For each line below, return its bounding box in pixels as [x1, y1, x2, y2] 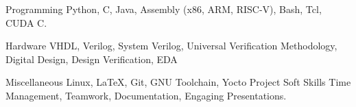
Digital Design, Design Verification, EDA [5, 51, 178, 66]
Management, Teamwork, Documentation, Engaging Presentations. [5, 88, 287, 102]
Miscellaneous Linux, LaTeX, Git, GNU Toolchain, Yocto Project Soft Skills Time [5, 75, 351, 89]
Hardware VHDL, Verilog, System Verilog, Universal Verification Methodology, [5, 38, 337, 53]
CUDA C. [5, 15, 47, 29]
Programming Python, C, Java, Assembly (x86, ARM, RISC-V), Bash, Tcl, [5, 2, 322, 16]
